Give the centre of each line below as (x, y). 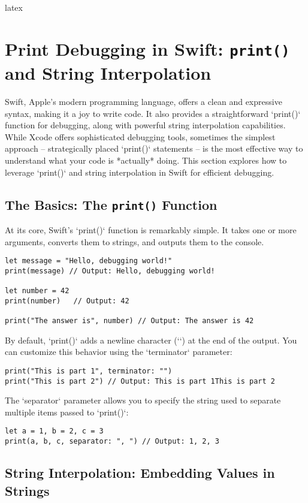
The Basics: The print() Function (111, 204)
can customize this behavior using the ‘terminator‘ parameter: (119, 352)
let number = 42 (37, 291)
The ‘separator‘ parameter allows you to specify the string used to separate (143, 400)
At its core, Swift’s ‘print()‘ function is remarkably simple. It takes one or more (151, 229)
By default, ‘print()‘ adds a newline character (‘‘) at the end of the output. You (151, 340)
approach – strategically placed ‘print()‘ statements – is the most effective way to (154, 148)
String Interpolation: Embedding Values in (140, 473)
